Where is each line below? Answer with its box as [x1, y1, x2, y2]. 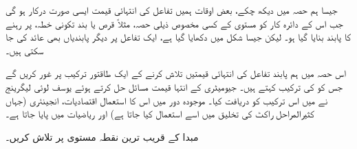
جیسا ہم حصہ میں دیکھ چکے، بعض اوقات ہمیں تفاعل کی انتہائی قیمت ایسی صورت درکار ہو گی [6, 3, 338, 16]
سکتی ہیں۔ [6, 43, 44, 57]
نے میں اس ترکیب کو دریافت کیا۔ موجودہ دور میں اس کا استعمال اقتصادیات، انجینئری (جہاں [6, 93, 328, 107]
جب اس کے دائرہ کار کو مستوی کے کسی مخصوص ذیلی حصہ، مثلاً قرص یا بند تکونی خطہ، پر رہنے [6, 16, 343, 30]
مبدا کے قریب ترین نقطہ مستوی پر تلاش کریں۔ [6, 129, 199, 144]
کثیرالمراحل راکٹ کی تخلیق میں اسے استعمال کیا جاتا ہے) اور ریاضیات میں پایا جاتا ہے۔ [6, 106, 314, 121]
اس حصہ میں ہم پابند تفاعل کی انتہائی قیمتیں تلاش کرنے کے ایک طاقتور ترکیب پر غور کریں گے [6, 66, 346, 80]
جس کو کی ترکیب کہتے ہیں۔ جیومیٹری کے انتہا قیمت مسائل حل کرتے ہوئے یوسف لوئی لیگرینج [6, 79, 343, 93]
